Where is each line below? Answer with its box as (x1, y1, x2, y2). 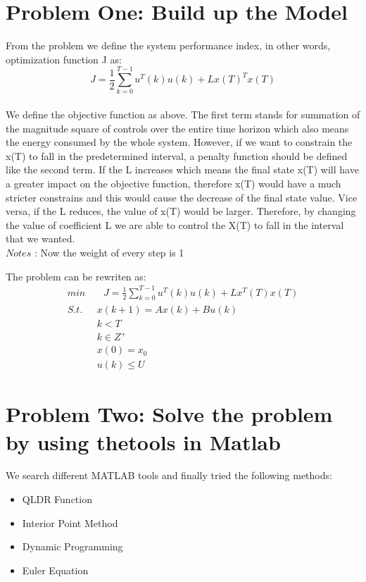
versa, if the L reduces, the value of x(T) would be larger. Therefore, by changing (6, 204, 356, 218)
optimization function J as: (6, 51, 122, 66)
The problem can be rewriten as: (6, 268, 146, 283)
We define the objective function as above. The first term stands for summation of (6, 107, 360, 122)
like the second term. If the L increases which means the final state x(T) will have (6, 162, 359, 177)
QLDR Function (22, 492, 92, 507)
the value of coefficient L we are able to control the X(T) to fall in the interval (6, 217, 344, 232)
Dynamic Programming (22, 539, 123, 554)
